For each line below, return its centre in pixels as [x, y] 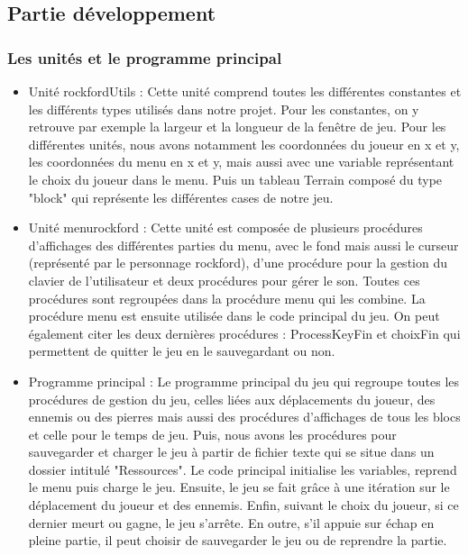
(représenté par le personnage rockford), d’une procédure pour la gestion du [238, 263]
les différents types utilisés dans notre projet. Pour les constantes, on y [224, 109]
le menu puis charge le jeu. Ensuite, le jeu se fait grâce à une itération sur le [239, 487]
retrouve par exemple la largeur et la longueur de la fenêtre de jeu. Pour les [237, 127]
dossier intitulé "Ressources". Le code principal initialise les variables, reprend [243, 469]
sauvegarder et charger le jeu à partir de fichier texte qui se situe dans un [231, 452]
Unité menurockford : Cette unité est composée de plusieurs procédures [225, 227]
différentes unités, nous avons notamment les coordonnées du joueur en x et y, [244, 144]
